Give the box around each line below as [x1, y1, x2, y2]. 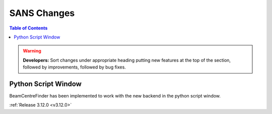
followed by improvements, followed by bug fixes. [23, 64, 126, 70]
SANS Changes [9, 7, 75, 18]
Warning [23, 48, 41, 54]
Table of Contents [9, 25, 48, 31]
